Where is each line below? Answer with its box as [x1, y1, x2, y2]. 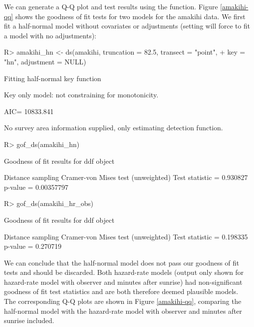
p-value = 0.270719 [4, 241, 62, 251]
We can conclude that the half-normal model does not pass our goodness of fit [4, 257, 239, 268]
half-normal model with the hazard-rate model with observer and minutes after [4, 305, 242, 316]
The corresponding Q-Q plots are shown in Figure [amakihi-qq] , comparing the [4, 296, 241, 306]
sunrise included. [4, 315, 55, 326]
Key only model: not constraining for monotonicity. [4, 89, 159, 100]
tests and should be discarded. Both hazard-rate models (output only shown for [4, 267, 244, 277]
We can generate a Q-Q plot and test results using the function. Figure [4, 1, 218, 11]
